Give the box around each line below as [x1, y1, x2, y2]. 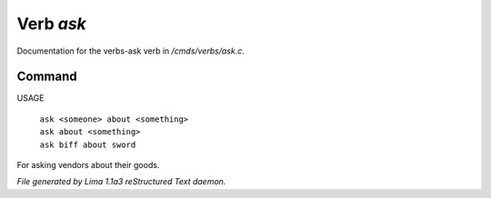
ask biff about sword [39, 139, 136, 150]
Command [16, 69, 77, 84]
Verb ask [16, 14, 86, 34]
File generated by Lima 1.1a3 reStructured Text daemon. [16, 176, 226, 187]
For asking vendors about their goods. [16, 160, 160, 171]
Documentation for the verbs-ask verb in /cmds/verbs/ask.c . [16, 45, 245, 56]
